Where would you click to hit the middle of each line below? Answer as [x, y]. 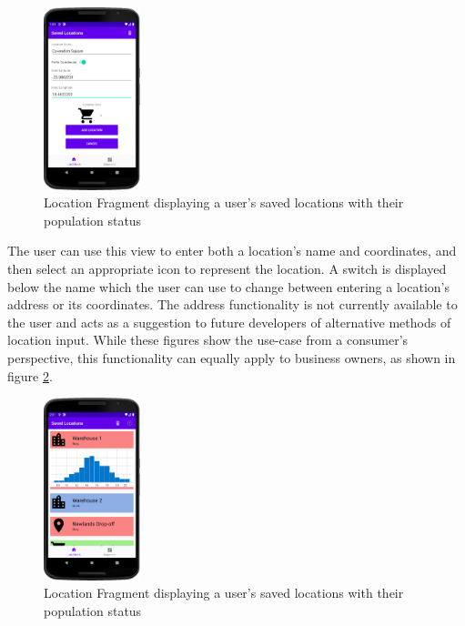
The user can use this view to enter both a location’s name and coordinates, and [232, 251]
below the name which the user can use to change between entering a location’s [228, 286]
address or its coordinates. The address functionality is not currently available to [232, 304]
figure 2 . [30, 375]
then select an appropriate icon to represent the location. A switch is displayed [227, 268]
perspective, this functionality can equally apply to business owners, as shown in [232, 357]
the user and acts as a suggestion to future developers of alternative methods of [229, 322]
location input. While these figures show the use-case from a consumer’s [208, 340]
